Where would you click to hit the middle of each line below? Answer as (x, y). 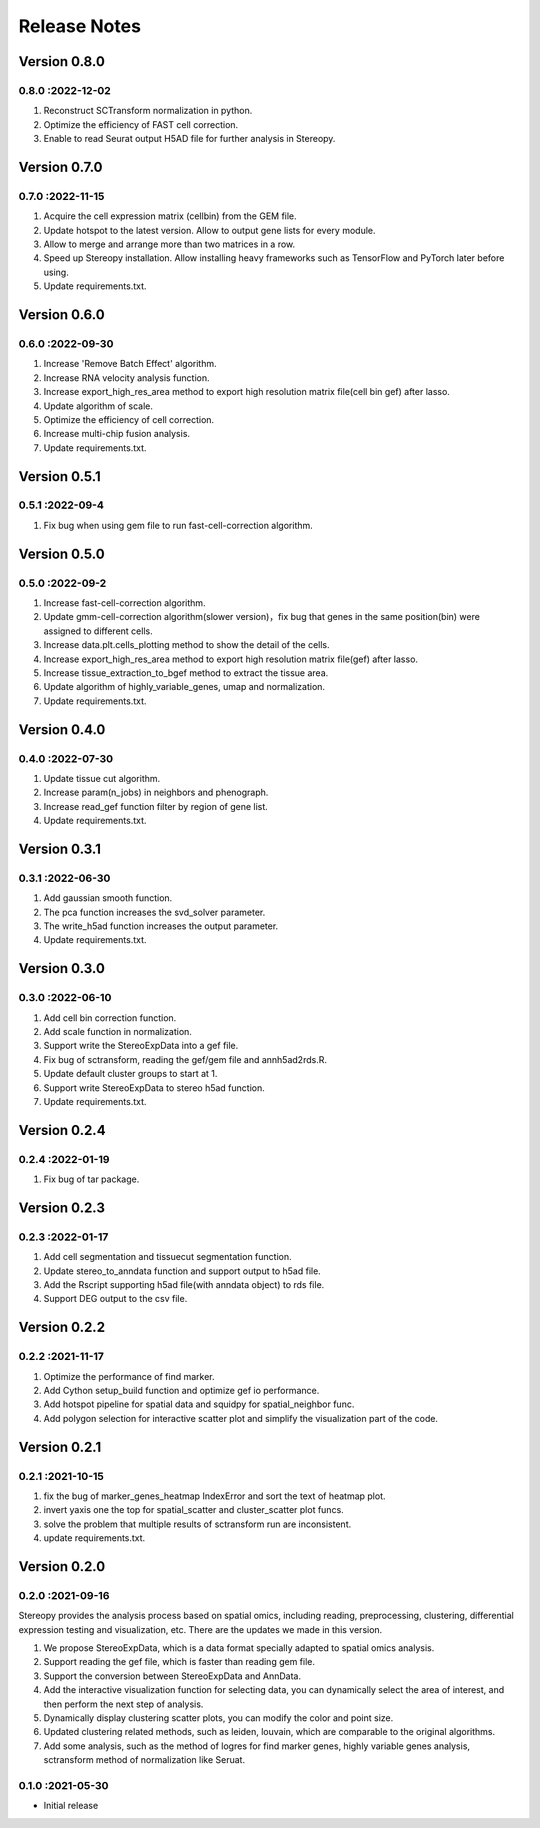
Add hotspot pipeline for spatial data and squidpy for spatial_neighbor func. (199, 1404)
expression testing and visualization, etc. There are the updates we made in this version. (200, 1629)
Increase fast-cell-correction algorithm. (124, 603)
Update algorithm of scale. (98, 406)
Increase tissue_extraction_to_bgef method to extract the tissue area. (186, 672)
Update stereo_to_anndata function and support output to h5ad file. (182, 1271)
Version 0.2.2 (61, 1327)
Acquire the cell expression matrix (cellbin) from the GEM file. (170, 216)
